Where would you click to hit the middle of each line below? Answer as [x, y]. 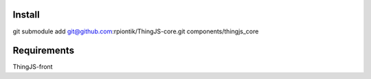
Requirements [44, 51]
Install [26, 15]
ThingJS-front [33, 67]
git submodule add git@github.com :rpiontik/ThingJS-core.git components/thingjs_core [136, 31]
